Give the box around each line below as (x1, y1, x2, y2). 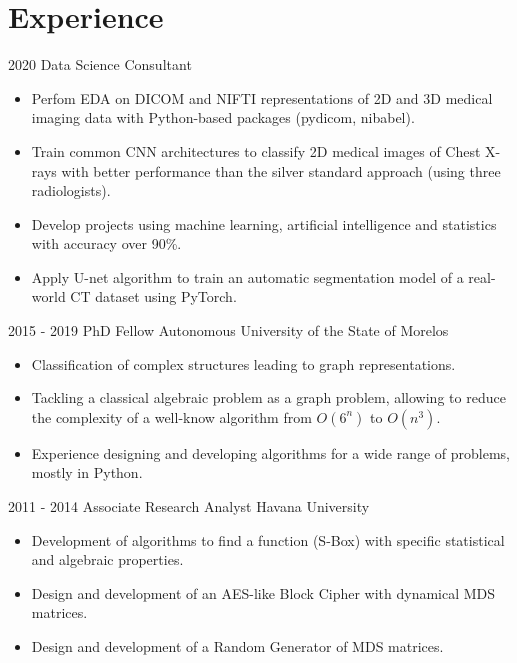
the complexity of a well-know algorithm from (31, 406, 312, 427)
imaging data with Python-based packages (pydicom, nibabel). (31, 107, 415, 128)
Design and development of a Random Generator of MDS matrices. (31, 636, 444, 656)
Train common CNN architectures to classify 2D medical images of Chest (31, 140, 481, 161)
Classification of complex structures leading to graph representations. (31, 353, 456, 374)
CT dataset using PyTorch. (70, 286, 237, 307)
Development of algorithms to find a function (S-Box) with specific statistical (31, 529, 505, 550)
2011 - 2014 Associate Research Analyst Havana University (8, 496, 370, 517)
